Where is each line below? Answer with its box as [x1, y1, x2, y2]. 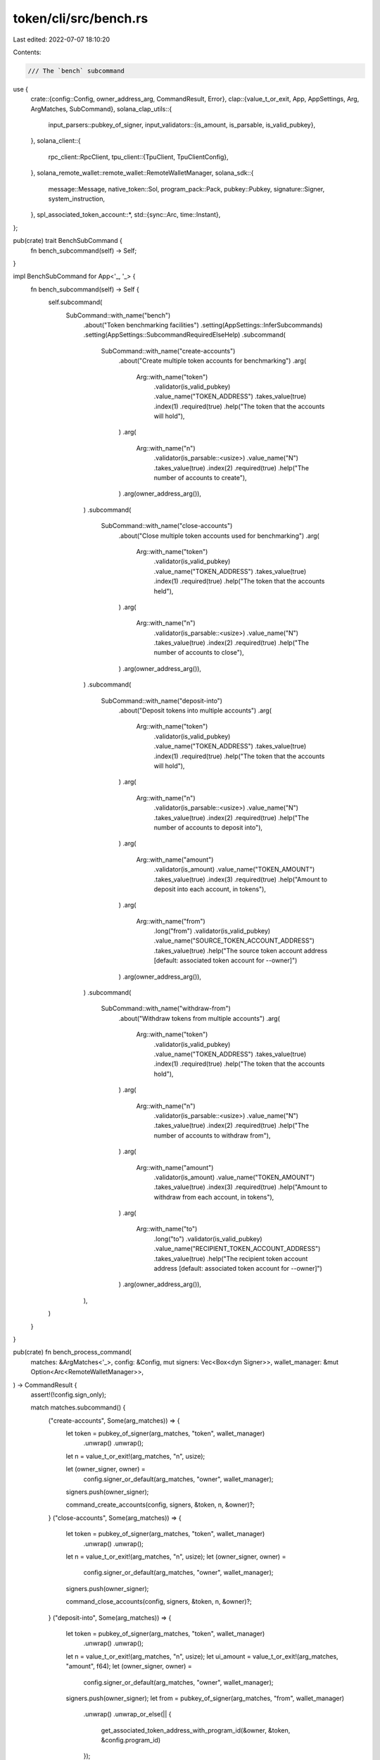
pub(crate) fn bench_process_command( [13, 1348, 132, 1357]
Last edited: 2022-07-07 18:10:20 [13, 35, 110, 44]
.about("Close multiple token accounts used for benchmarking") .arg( [118, 532, 319, 540]
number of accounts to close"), [153, 648, 244, 657]
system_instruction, [48, 194, 106, 203]
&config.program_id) [101, 1736, 161, 1745]
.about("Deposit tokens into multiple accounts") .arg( [118, 706, 272, 715]
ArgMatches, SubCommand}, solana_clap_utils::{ [30, 104, 172, 113]
